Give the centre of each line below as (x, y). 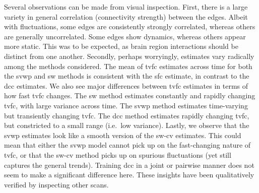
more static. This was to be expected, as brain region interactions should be (121, 46)
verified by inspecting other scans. (56, 184)
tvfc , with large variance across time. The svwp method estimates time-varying (126, 105)
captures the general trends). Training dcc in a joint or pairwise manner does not (129, 165)
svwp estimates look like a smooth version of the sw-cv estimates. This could (123, 135)
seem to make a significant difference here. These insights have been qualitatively (129, 175)
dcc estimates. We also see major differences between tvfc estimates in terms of (126, 85)
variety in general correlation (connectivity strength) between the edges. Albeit (126, 16)
